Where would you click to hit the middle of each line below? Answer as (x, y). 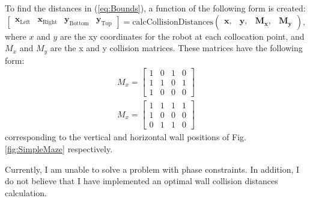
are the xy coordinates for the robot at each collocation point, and (182, 36)
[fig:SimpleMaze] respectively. (59, 149)
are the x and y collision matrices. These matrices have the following (176, 48)
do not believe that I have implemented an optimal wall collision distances (141, 181)
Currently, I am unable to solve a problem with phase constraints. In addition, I (152, 169)
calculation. (26, 192)
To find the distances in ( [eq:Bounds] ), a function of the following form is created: (155, 8)
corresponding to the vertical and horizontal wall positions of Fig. (126, 137)
